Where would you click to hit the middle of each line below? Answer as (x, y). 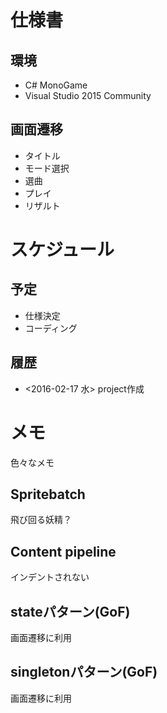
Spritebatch (48, 494)
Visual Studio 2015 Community (88, 95)
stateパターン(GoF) (70, 611)
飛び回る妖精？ (41, 520)
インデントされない (50, 577)
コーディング (51, 328)
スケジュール (62, 250)
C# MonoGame (56, 85)
